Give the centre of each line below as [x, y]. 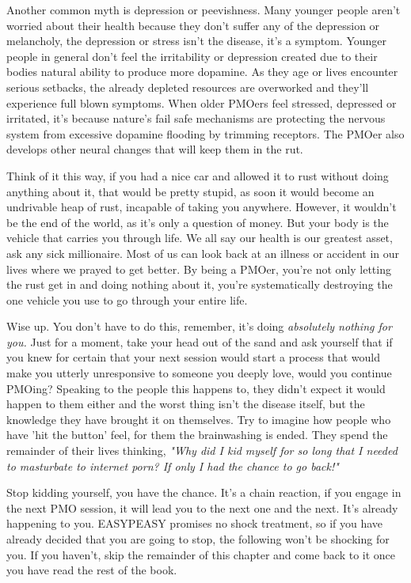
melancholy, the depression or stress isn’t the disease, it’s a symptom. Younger [197, 41]
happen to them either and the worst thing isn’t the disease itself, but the [186, 404]
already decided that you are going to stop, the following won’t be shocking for [198, 539]
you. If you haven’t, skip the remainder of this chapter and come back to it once [201, 554]
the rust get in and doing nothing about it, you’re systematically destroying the [200, 284]
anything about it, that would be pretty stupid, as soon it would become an [190, 191]
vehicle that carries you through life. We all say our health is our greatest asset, [200, 238]
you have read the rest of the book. [92, 570]
